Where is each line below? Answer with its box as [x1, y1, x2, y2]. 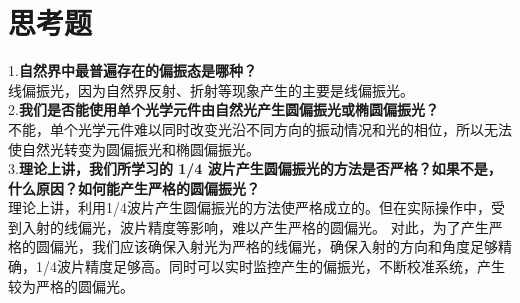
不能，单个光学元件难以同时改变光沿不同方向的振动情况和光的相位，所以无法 [8, 118, 512, 139]
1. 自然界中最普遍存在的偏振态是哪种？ [8, 60, 257, 81]
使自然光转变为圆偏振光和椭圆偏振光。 [8, 138, 260, 159]
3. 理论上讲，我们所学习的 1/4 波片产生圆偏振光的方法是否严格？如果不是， [8, 158, 502, 179]
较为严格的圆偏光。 [8, 275, 134, 296]
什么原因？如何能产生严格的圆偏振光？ [8, 177, 260, 198]
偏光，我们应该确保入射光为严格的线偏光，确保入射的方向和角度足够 [49, 236, 498, 257]
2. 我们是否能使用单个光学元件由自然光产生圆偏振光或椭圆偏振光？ [8, 99, 439, 120]
